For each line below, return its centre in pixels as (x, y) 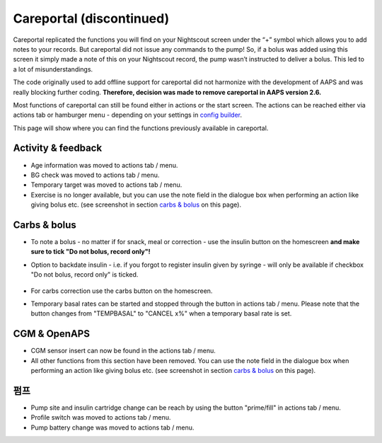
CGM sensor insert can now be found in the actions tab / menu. (123, 351)
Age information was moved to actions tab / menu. (104, 165)
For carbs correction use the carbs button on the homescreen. (122, 291)
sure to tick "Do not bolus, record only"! (91, 252)
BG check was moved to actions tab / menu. (95, 175)
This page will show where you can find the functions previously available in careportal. (141, 128)
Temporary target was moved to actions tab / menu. (106, 185)
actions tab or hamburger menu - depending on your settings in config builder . (128, 115)
